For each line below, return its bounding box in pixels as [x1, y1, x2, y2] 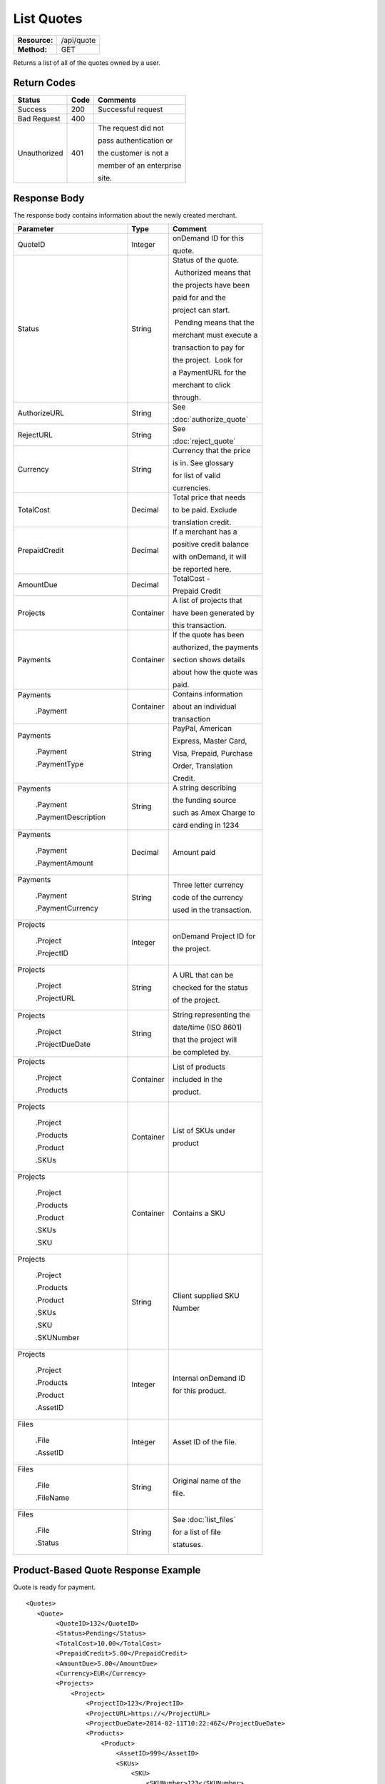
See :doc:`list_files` [172, 1515, 237, 1525]
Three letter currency [172, 880, 244, 890]
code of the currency [172, 893, 244, 903]
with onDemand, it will [172, 552, 247, 562]
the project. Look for [172, 355, 243, 365]
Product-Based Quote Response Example [13, 1563, 201, 1576]
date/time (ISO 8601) [172, 1023, 242, 1033]
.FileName [35, 1493, 70, 1503]
